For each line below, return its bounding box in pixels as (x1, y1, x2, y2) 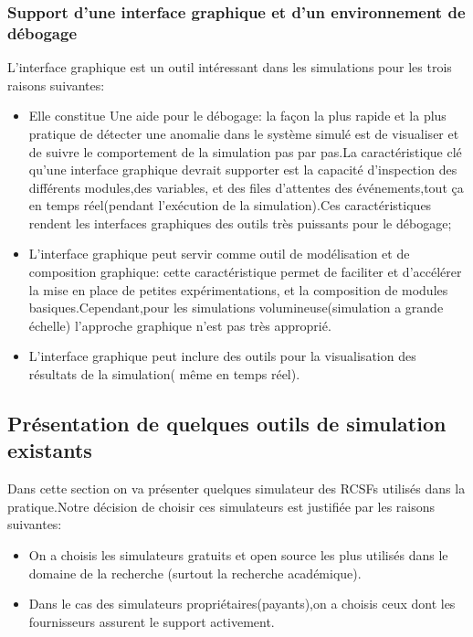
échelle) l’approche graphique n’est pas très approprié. (28, 315, 331, 334)
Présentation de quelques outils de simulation (7, 409, 447, 438)
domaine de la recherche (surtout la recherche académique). (28, 563, 362, 582)
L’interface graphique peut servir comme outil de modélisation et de (28, 244, 410, 263)
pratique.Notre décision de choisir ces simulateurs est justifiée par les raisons (7, 496, 436, 515)
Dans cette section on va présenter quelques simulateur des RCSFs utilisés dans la (7, 479, 466, 498)
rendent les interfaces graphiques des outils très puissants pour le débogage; (28, 213, 452, 232)
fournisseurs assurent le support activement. (28, 611, 275, 631)
